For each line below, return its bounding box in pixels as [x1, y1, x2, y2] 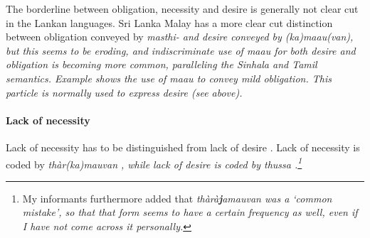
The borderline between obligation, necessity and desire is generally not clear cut [6, 1, 359, 16]
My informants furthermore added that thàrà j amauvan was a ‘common [22, 190, 332, 205]
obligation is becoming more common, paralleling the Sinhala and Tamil [6, 57, 317, 72]
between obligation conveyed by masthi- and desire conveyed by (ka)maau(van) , [6, 29, 354, 44]
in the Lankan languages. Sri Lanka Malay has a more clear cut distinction [6, 15, 333, 30]
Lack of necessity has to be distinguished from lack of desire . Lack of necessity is [6, 139, 360, 154]
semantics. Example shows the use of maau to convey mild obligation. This [6, 70, 332, 85]
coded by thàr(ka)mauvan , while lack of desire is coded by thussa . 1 [6, 154, 302, 171]
